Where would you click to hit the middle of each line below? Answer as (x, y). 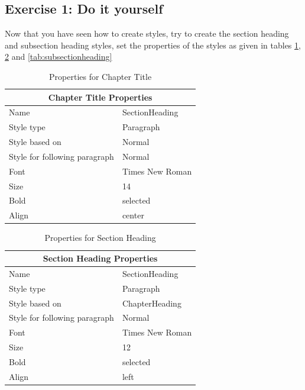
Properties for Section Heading (100, 238)
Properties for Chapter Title (100, 76)
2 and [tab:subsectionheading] (59, 57)
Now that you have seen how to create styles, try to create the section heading (147, 33)
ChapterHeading (152, 303)
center (133, 215)
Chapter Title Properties (100, 97)
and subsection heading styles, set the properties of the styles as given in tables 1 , (153, 45)
